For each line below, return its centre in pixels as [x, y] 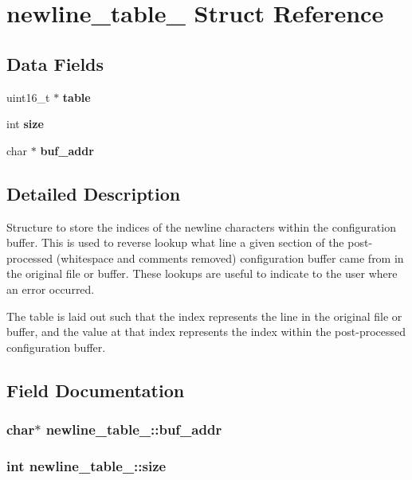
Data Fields [55, 63]
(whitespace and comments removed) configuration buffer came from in [230, 258]
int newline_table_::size [86, 465]
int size [25, 124]
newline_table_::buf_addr [134, 429]
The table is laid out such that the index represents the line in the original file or [204, 316]
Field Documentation [96, 390]
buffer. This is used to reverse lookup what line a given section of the [175, 242]
